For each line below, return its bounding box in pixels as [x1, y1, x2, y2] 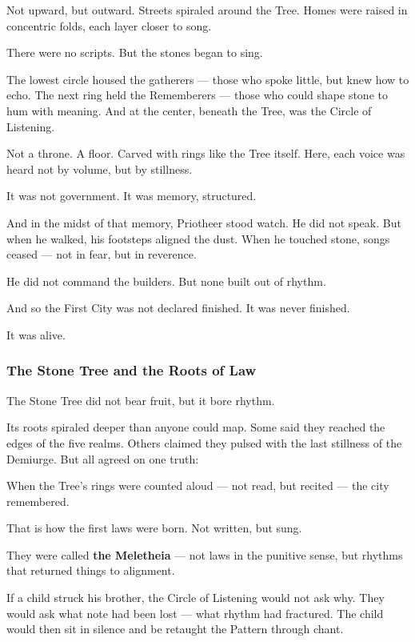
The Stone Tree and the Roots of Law [6, 360, 257, 380]
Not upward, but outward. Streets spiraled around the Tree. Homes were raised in [6, 2, 408, 18]
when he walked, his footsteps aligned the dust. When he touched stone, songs [6, 230, 390, 247]
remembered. [6, 492, 70, 509]
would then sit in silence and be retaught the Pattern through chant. [6, 620, 344, 637]
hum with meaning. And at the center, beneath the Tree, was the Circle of [6, 102, 372, 118]
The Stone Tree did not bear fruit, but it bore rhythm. [6, 391, 275, 408]
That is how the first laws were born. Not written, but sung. [6, 520, 302, 536]
